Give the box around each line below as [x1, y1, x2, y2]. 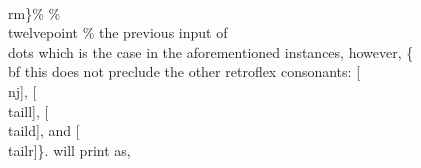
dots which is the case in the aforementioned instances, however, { [8, 41, 414, 62]
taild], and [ [8, 120, 80, 141]
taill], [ [8, 100, 49, 121]
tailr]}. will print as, [8, 139, 131, 160]
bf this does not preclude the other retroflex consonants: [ [8, 61, 361, 82]
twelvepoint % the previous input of [8, 22, 228, 43]
